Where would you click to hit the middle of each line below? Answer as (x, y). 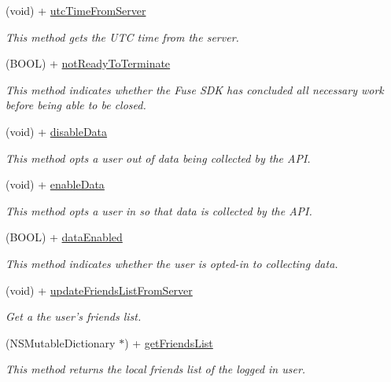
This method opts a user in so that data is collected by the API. (159, 210)
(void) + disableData (57, 131)
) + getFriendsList (169, 342)
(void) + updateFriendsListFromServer (99, 290)
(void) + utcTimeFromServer (76, 10)
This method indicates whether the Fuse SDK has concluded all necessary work (195, 89)
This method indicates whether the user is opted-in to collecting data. (172, 263)
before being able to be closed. (76, 105)
